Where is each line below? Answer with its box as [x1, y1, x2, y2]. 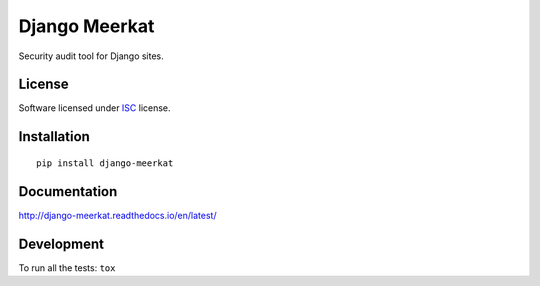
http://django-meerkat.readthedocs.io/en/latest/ [18, 209, 217, 221]
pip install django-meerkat [36, 157, 174, 169]
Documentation [18, 183, 118, 200]
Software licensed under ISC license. [18, 102, 171, 114]
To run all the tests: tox [18, 261, 116, 274]
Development [18, 235, 105, 252]
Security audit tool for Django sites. [18, 50, 164, 62]
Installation [18, 128, 90, 145]
